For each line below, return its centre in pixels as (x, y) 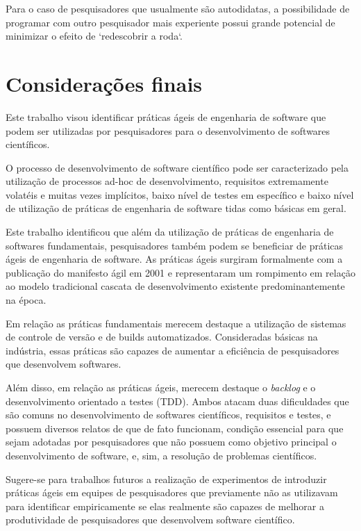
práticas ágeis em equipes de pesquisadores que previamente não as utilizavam (172, 492)
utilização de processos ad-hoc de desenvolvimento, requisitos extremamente (167, 181)
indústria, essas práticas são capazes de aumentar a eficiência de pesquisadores (173, 350)
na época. (26, 300)
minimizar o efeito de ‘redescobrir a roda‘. (94, 36)
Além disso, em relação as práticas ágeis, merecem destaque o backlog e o (161, 387)
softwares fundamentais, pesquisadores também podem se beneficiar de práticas (175, 245)
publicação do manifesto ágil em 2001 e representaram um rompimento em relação (180, 272)
